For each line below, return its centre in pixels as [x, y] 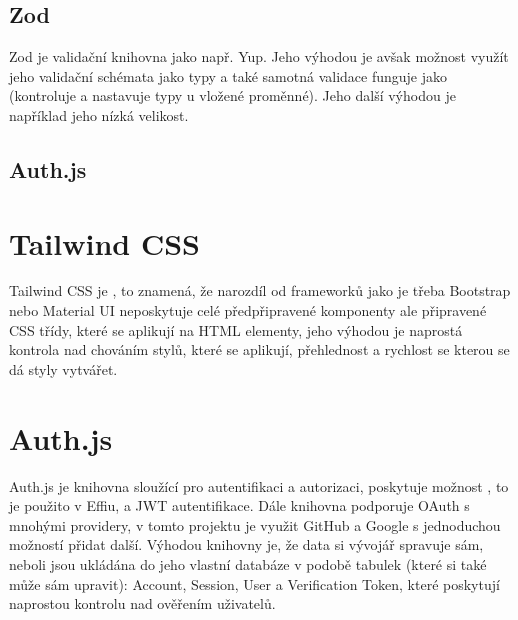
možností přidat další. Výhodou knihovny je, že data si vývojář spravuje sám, [246, 544]
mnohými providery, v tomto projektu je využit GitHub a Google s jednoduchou [255, 524]
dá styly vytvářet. [63, 368]
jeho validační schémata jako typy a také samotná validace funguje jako [228, 75]
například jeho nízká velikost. [99, 114]
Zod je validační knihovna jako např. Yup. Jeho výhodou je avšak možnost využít [259, 56]
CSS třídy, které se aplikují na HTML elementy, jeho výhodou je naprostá [236, 329]
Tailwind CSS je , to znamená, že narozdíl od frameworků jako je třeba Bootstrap [260, 290]
